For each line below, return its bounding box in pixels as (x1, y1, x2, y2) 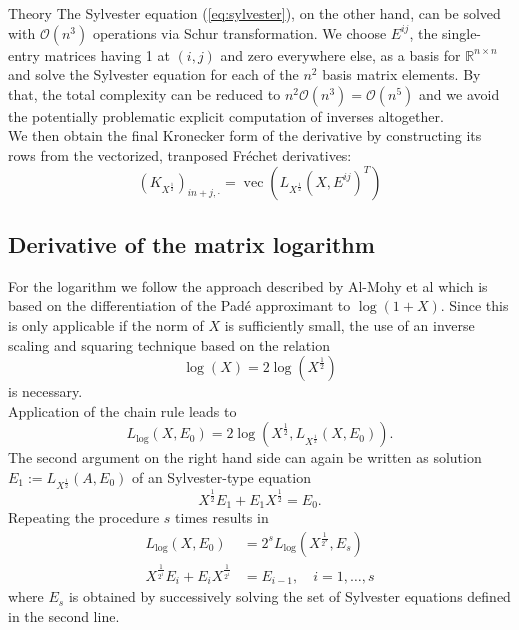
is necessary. (8, 381, 83, 402)
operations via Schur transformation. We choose (92, 22, 387, 43)
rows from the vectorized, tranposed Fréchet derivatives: (8, 144, 352, 165)
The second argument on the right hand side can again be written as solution (8, 447, 482, 468)
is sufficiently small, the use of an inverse (224, 314, 475, 335)
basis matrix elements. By (322, 64, 481, 85)
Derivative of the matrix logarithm (8, 228, 375, 259)
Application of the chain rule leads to (8, 400, 237, 421)
